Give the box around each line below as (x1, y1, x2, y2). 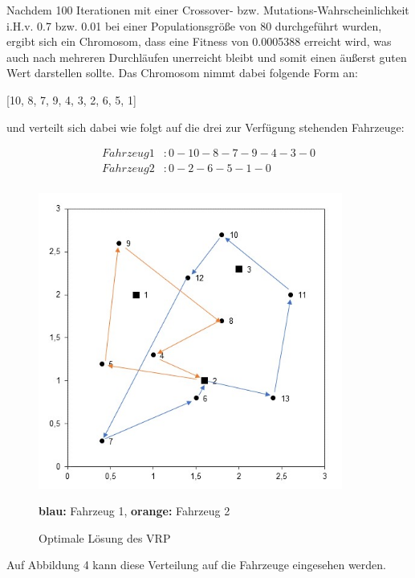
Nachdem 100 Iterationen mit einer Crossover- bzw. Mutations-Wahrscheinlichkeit (6, 2, 409, 18)
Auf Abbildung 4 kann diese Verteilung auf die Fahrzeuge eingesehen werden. (6, 556, 387, 573)
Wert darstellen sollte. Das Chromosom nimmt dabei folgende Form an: (6, 64, 358, 81)
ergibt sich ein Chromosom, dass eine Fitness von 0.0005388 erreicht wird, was (6, 33, 392, 50)
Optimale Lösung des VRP (39, 529, 171, 546)
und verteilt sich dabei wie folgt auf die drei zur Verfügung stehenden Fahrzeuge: (6, 118, 405, 135)
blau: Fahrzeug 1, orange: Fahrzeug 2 (39, 502, 230, 519)
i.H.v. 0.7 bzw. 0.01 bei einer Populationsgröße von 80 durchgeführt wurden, (6, 17, 382, 34)
